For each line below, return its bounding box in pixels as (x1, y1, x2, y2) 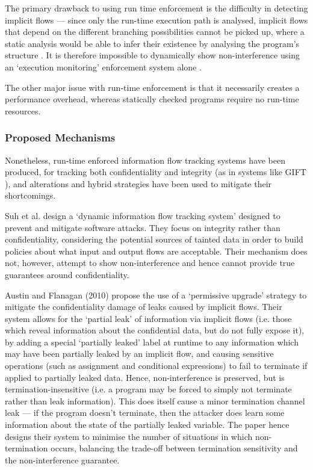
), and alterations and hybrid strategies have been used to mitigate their (5, 177, 272, 190)
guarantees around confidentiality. (5, 268, 129, 280)
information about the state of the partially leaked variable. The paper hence (5, 418, 290, 431)
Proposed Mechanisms (5, 130, 116, 145)
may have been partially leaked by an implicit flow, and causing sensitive (5, 347, 274, 360)
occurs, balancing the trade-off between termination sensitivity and (51, 442, 298, 454)
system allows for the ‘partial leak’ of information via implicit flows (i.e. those (5, 312, 292, 324)
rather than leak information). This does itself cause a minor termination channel (5, 394, 305, 407)
